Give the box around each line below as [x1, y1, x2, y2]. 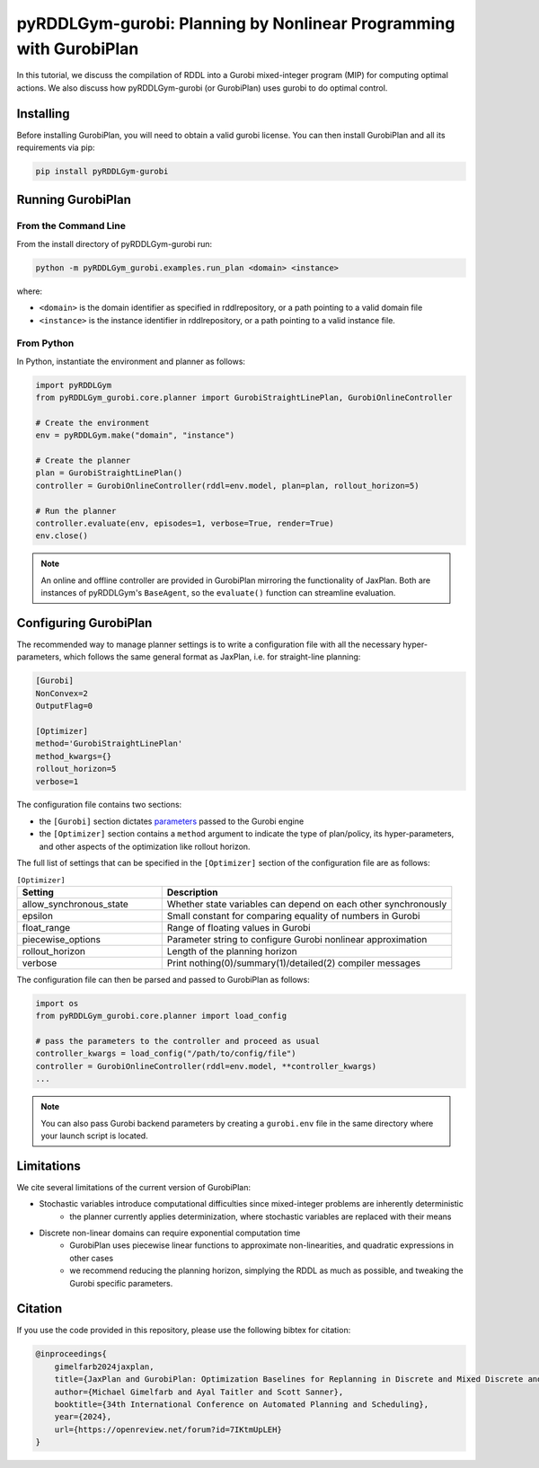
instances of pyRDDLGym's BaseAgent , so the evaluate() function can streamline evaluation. [40, 588, 396, 598]
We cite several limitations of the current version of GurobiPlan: [16, 1181, 252, 1192]
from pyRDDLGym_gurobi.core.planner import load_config [35, 1011, 287, 1021]
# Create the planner [35, 455, 131, 465]
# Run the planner [35, 506, 117, 516]
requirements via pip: [16, 142, 95, 153]
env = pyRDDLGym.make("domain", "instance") [35, 430, 235, 440]
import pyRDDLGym [35, 380, 112, 390]
